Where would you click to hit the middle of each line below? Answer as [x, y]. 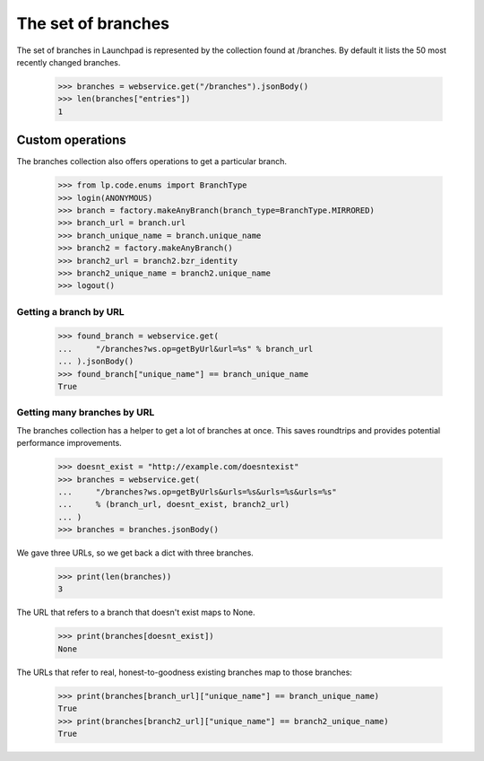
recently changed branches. [69, 62]
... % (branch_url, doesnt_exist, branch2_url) [174, 504]
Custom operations [72, 140]
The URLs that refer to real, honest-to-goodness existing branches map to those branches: [185, 672]
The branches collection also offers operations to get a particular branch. [151, 162]
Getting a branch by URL [70, 311]
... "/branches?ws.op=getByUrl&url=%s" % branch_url [186, 349]
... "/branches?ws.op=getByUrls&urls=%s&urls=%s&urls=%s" [197, 492]
